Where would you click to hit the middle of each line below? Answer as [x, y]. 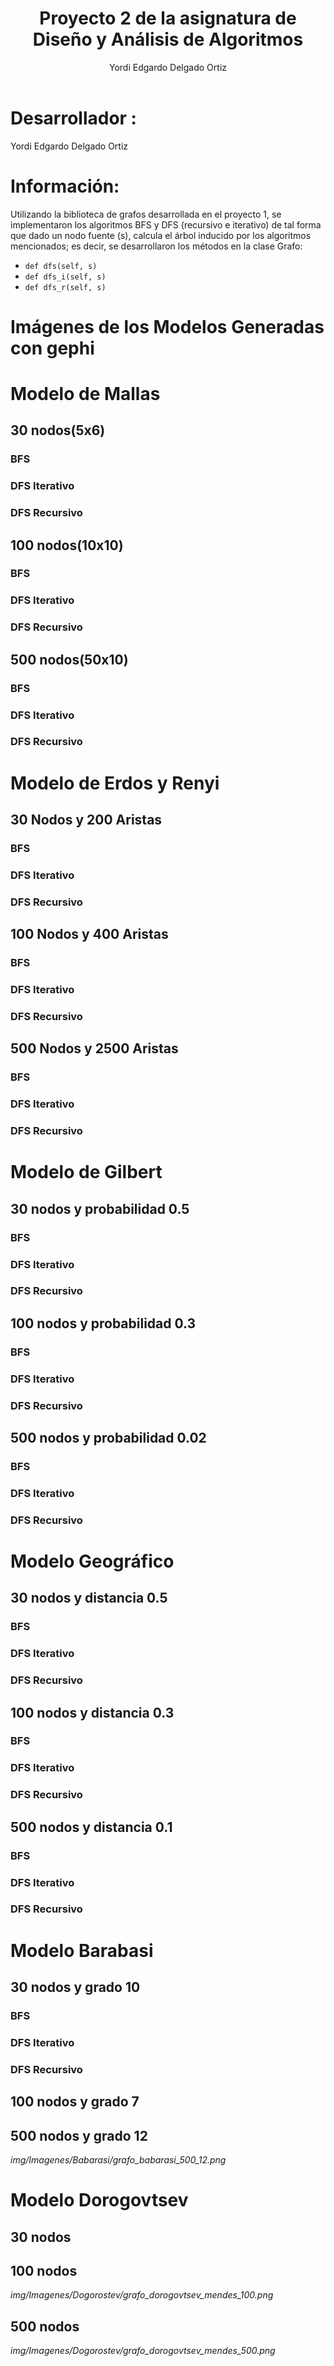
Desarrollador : [73, 118]
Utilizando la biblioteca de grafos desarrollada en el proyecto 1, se [146, 214]
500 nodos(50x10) [69, 659]
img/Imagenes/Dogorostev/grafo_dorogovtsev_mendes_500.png [143, 2351]
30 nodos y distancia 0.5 [89, 1598]
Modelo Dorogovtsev [99, 2200]
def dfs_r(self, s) [65, 287]
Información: [65, 186]
